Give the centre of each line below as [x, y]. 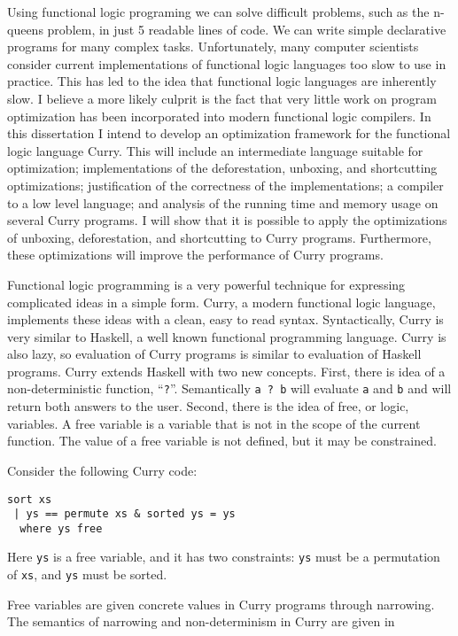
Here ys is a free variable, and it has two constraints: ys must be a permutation [224, 557]
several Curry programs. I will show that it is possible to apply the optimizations [227, 220]
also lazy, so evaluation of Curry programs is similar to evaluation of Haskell [214, 354]
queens [25, 29]
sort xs [30, 499]
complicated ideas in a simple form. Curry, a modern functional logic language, [221, 302]
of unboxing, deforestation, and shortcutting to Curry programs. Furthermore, [219, 237]
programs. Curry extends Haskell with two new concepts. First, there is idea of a [226, 371]
